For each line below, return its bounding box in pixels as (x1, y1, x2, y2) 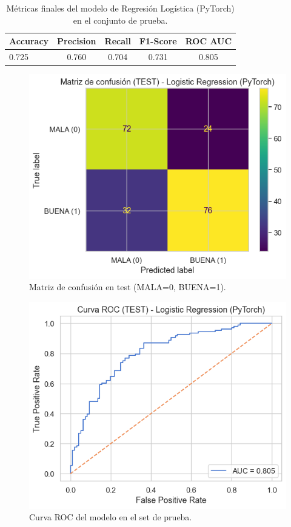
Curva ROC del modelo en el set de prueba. (29, 511, 192, 523)
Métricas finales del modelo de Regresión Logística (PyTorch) (6, 2, 235, 14)
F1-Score (139, 35, 177, 47)
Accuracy (9, 35, 49, 47)
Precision (57, 35, 96, 47)
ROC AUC (185, 35, 232, 47)
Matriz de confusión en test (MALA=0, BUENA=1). (29, 280, 226, 293)
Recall (104, 35, 131, 47)
